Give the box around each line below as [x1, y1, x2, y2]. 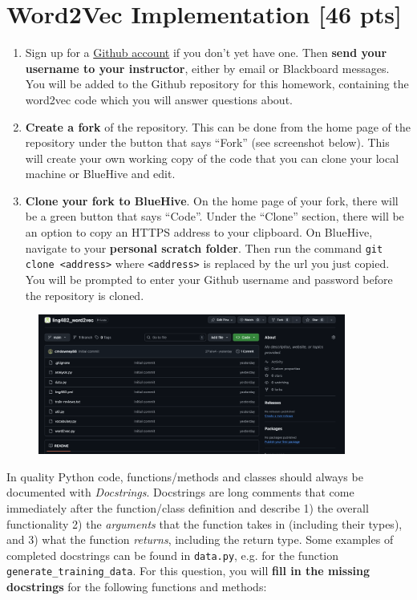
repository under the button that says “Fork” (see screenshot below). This [25, 134, 390, 151]
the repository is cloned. [25, 286, 144, 303]
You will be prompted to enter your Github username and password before [25, 270, 393, 287]
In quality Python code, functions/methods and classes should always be [6, 468, 363, 484]
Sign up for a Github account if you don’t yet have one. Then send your [25, 44, 387, 61]
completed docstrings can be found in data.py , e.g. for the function [6, 546, 339, 563]
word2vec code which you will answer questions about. [25, 91, 293, 107]
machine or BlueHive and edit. [25, 165, 176, 182]
